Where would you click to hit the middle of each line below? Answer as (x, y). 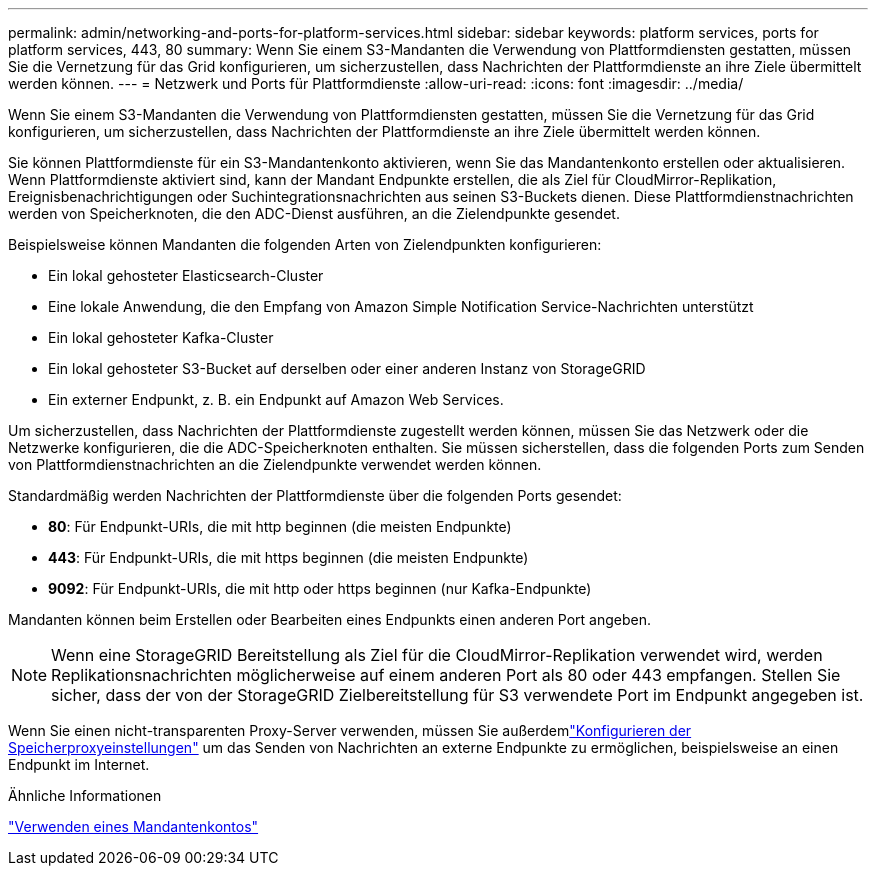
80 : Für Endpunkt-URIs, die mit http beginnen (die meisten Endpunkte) (280, 526)
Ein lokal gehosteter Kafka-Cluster (161, 337)
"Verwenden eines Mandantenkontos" (133, 826)
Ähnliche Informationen (85, 795)
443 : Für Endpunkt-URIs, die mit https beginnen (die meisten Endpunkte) (288, 557)
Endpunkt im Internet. (79, 764)
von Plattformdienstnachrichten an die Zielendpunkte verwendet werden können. (275, 464)
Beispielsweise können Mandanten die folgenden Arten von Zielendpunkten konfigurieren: (305, 244)
